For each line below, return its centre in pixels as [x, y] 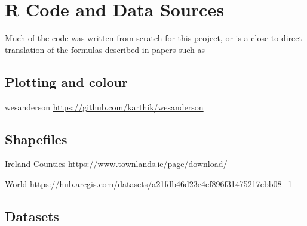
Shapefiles [36, 139]
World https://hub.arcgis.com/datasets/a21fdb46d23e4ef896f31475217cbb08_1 [149, 183]
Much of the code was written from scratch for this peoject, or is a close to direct [153, 38]
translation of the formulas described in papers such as [105, 49]
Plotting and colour [66, 81]
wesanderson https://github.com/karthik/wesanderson [104, 106]
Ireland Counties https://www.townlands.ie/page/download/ [116, 164]
